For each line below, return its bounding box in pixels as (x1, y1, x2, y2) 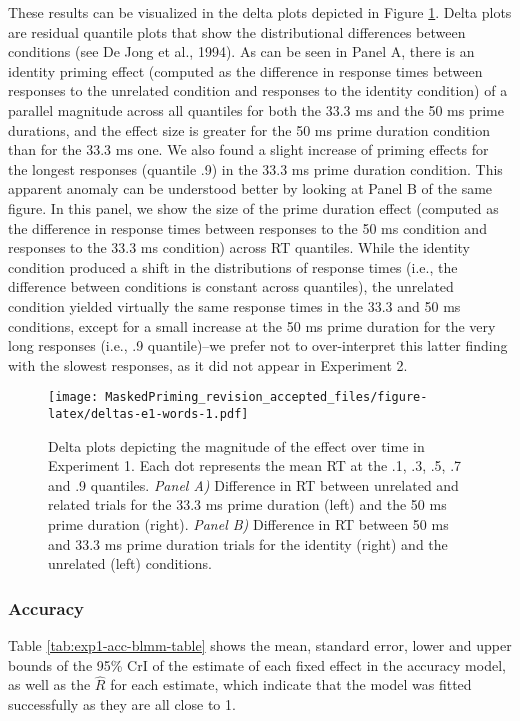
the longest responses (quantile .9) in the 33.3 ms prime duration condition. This (8, 158, 503, 179)
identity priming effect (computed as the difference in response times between (8, 60, 483, 81)
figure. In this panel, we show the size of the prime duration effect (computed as (8, 197, 499, 218)
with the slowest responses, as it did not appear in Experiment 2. (8, 354, 408, 375)
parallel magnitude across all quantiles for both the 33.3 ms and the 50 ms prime (8, 99, 504, 120)
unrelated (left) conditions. (48, 553, 212, 574)
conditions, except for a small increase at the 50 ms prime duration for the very (8, 315, 496, 336)
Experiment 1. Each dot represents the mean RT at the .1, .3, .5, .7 (48, 455, 462, 476)
